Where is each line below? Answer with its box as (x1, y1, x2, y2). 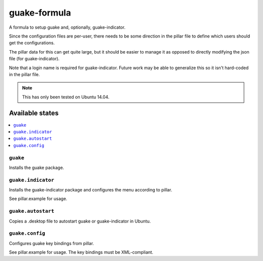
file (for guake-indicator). (9, 56, 60, 62)
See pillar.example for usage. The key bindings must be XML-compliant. (9, 249, 153, 255)
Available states (9, 109, 59, 117)
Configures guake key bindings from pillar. (9, 240, 94, 246)
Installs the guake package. (9, 165, 64, 170)
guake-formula (9, 7, 71, 18)
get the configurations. (9, 40, 55, 46)
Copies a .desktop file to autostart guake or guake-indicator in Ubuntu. (9, 218, 151, 224)
